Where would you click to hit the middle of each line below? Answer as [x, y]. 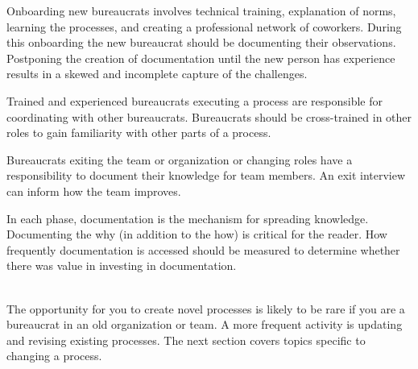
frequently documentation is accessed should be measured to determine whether [203, 249]
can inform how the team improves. [94, 191]
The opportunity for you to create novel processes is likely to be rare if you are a [206, 308]
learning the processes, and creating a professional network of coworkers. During [204, 26]
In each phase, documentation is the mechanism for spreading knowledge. [188, 218]
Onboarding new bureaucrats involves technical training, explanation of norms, [201, 10]
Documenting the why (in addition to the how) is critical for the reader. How [197, 234]
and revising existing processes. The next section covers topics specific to [186, 340]
